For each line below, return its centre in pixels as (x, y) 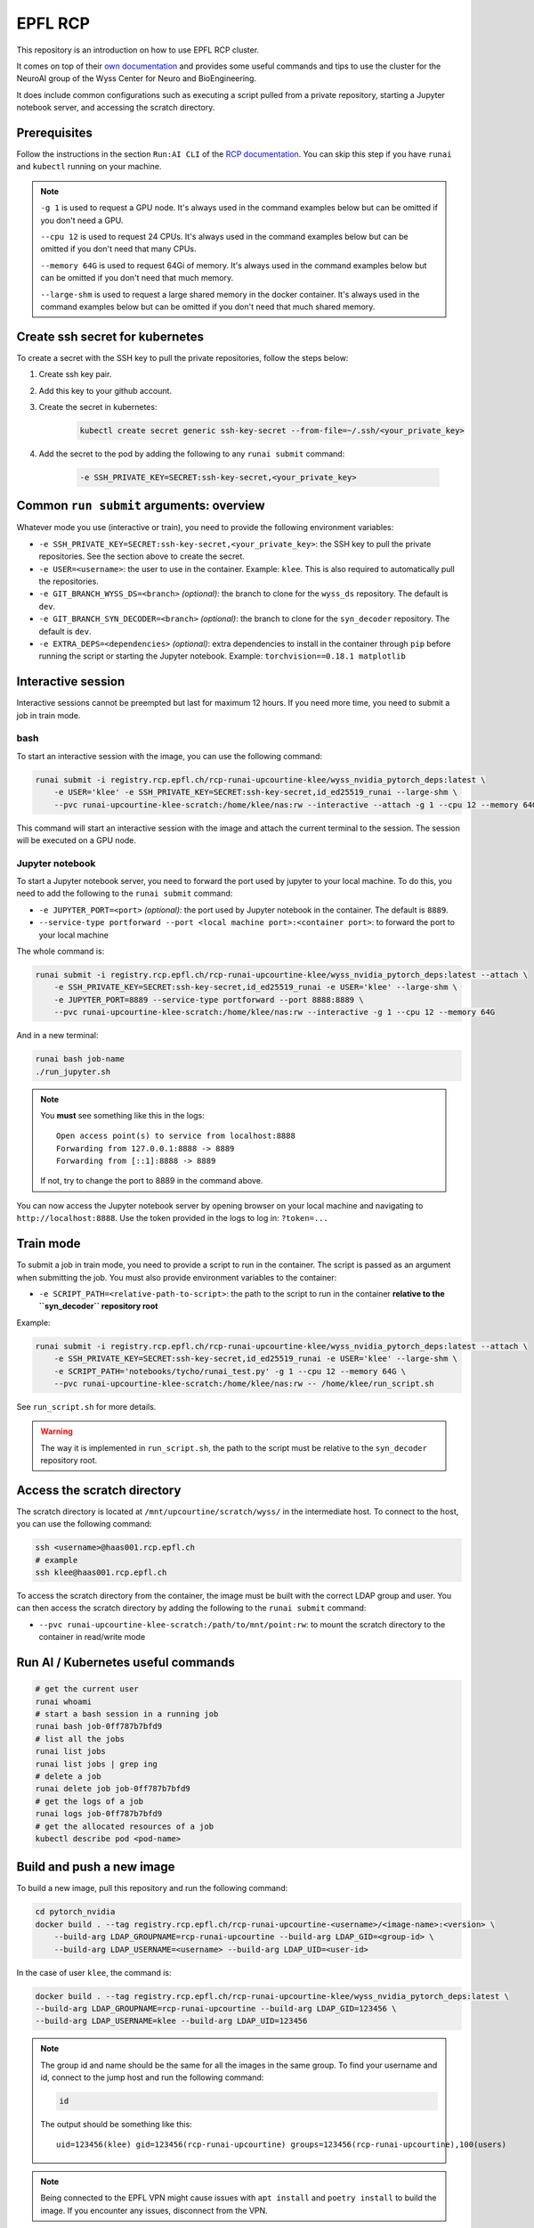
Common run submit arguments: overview (141, 506)
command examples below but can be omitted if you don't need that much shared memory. (208, 307)
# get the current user (87, 1689)
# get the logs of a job (89, 1801)
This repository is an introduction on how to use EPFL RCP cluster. (138, 50)
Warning (57, 1431)
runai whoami (64, 1701)
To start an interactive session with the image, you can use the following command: (170, 756)
